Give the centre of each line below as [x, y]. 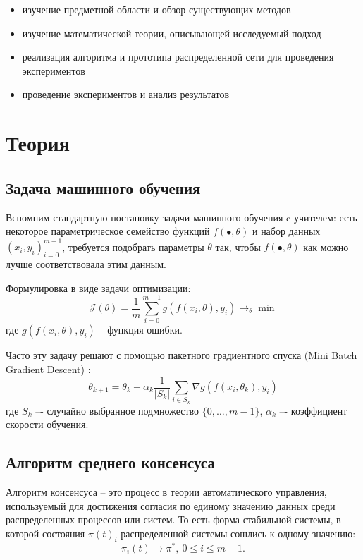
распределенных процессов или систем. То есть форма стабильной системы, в [173, 519]
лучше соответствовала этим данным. [86, 264]
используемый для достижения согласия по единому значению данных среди [171, 505]
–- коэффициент [313, 410]
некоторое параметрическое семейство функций [108, 231]
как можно [326, 246]
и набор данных [286, 231]
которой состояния [45, 533]
